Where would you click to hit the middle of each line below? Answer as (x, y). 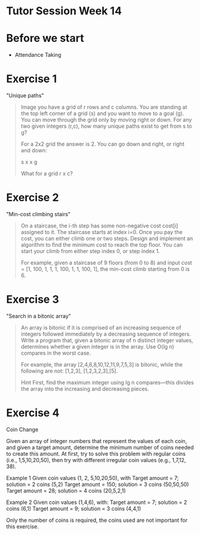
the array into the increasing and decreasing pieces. (85, 389)
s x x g (29, 162)
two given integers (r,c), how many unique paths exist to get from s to (106, 126)
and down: (34, 150)
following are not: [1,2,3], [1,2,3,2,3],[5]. (69, 371)
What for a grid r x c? (47, 174)
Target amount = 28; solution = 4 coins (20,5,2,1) (66, 490)
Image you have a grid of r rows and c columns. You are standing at (104, 107)
